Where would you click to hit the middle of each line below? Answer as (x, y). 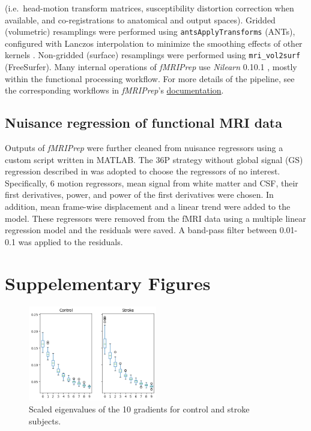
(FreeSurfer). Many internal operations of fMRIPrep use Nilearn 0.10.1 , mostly (151, 67)
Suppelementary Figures (108, 283)
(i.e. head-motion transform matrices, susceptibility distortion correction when (149, 8)
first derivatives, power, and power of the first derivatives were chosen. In (139, 195)
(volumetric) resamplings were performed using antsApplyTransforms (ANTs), (150, 31)
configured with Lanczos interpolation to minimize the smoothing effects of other (154, 43)
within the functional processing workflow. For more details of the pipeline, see (150, 78)
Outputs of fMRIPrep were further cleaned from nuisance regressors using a (144, 148)
